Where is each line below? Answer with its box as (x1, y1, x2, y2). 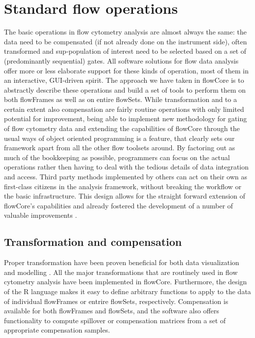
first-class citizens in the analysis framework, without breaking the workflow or (4, 181, 242, 191)
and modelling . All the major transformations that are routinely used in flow (4, 267, 238, 277)
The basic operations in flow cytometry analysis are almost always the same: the (4, 27, 247, 37)
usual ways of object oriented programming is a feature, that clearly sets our (4, 133, 235, 143)
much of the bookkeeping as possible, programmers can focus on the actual (4, 152, 230, 162)
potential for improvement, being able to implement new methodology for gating (4, 113, 247, 124)
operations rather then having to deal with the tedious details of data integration (4, 162, 249, 172)
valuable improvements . (4, 210, 77, 220)
